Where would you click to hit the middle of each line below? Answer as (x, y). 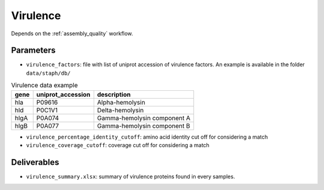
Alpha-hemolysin (121, 102)
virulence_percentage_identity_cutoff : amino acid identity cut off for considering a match (147, 137)
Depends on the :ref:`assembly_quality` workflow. (72, 33)
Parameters (33, 50)
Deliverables (35, 162)
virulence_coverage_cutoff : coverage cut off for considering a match (118, 145)
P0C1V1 (47, 110)
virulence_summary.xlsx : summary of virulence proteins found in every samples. (130, 176)
